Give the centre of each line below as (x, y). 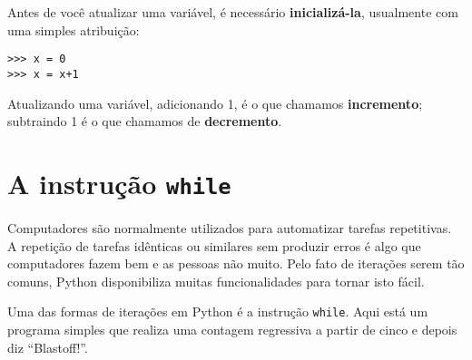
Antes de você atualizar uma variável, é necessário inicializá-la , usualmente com (233, 12)
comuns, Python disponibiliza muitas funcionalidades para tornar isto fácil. (216, 281)
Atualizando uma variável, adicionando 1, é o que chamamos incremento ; (215, 103)
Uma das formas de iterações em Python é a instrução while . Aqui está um (218, 311)
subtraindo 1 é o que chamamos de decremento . (145, 121)
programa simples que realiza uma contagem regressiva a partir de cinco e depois (232, 329)
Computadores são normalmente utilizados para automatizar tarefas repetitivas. (230, 227)
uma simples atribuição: (74, 29)
